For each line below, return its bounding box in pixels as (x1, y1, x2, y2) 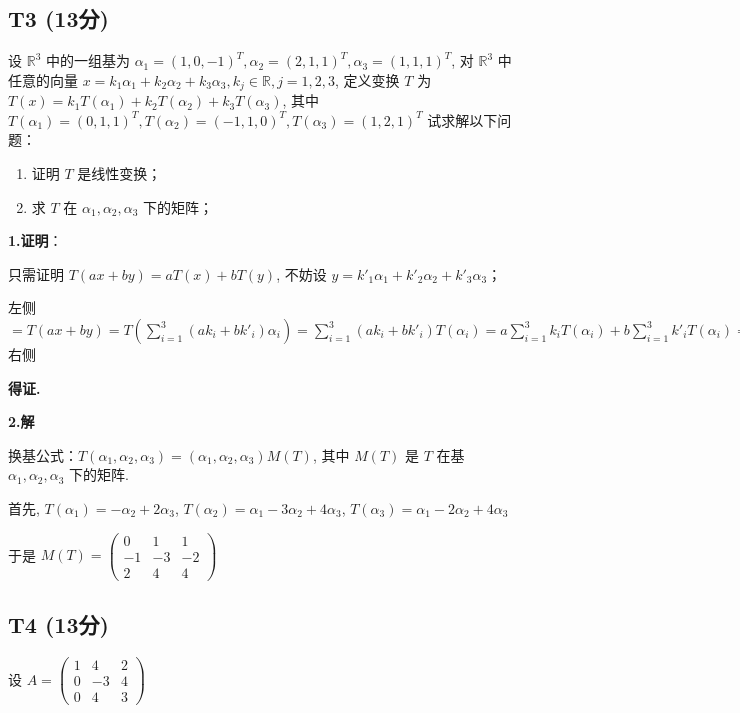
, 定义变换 (335, 69, 400, 90)
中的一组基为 (45, 50, 130, 71)
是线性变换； (77, 163, 162, 184)
